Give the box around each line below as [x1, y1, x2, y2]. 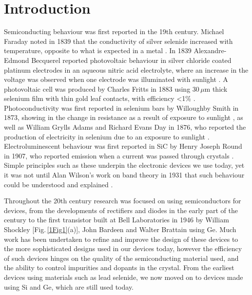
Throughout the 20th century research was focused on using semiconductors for [4, 196, 241, 206]
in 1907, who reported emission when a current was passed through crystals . [4, 150, 234, 160]
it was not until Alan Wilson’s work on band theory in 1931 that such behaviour [4, 170, 245, 180]
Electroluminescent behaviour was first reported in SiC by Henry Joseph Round [4, 141, 242, 151]
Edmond [4, 55, 29, 65]
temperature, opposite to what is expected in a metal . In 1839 [4, 45, 192, 56]
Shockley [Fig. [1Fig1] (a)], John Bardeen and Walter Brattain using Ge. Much [4, 224, 236, 234]
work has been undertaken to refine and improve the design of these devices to [4, 234, 238, 244]
